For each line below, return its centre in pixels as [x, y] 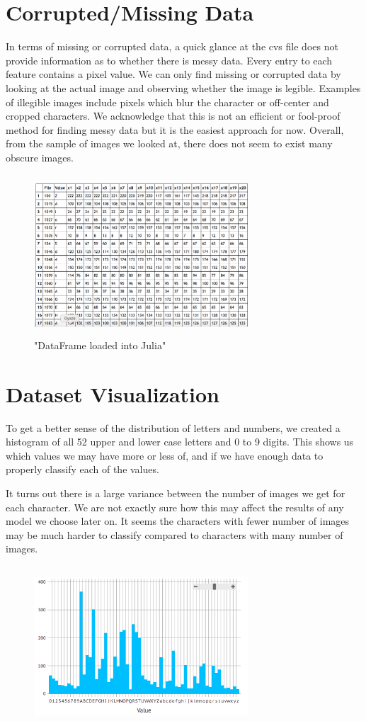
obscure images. [40, 157]
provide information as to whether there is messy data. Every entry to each [169, 60]
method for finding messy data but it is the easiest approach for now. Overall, [175, 129]
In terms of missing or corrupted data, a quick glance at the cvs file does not [172, 46]
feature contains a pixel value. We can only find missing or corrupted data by [173, 74]
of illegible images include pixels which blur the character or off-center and [167, 102]
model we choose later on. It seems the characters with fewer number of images [178, 521]
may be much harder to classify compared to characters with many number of [175, 534]
